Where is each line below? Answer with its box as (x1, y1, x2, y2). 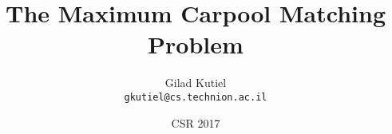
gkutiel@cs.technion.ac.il (124, 91, 267, 103)
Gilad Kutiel (164, 74, 227, 91)
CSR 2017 (171, 114, 220, 131)
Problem (148, 28, 244, 61)
